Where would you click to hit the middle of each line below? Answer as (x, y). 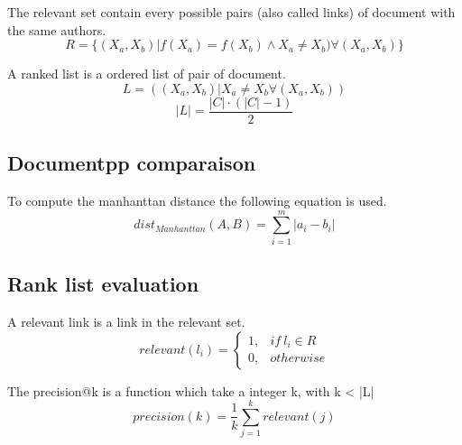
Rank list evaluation (103, 284)
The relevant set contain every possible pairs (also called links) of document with (231, 12)
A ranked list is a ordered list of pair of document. (147, 74)
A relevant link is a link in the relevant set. (126, 321)
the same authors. (57, 29)
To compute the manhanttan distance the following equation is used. (197, 201)
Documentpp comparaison (132, 163)
